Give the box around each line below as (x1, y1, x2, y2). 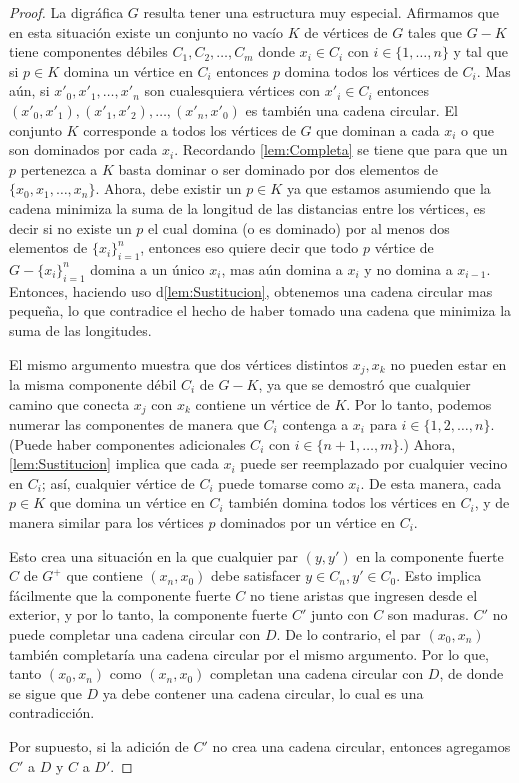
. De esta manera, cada (360, 472, 502, 493)
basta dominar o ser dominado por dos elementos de (118, 158, 438, 179)
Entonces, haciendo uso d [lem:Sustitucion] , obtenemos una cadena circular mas (9, 280, 493, 301)
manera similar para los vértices (9, 511, 204, 532)
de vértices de (304, 21, 388, 42)
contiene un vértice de (195, 393, 330, 414)
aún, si (9, 80, 50, 101)
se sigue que (9, 682, 82, 703)
